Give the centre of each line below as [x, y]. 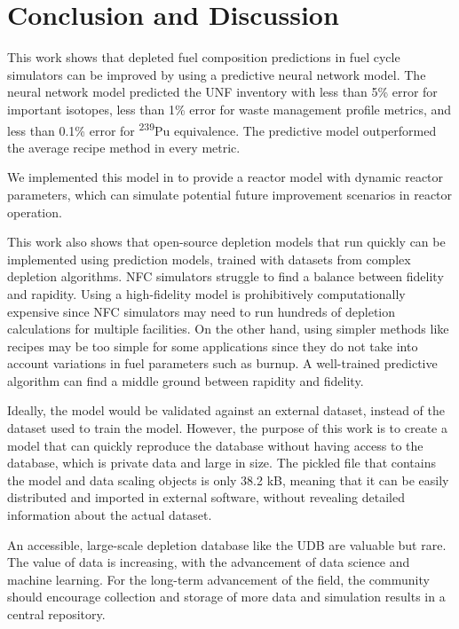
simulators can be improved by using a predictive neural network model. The [217, 74]
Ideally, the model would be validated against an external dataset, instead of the [226, 410]
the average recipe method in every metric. [124, 147]
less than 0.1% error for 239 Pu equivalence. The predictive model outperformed [222, 129]
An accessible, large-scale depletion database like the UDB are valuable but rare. [227, 544]
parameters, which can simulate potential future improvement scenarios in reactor [230, 194]
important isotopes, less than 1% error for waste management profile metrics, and [229, 109]
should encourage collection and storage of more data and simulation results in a [226, 597]
